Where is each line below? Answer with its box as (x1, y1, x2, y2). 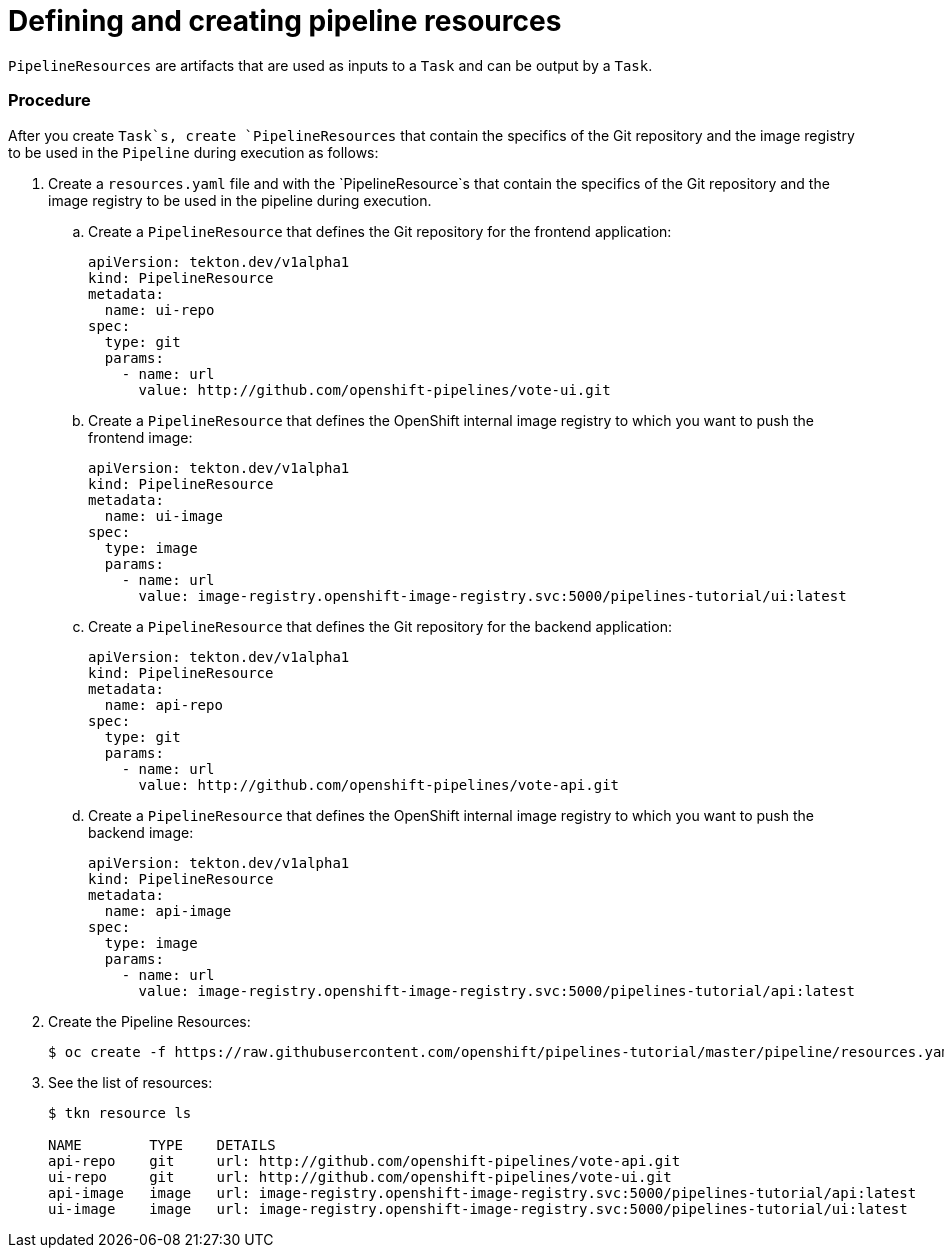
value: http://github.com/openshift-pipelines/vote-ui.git (138, 381, 611, 398)
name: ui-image (104, 507, 223, 524)
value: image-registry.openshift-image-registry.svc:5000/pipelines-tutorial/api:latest (138, 982, 856, 999)
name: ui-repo (104, 301, 215, 318)
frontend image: (88, 428, 193, 446)
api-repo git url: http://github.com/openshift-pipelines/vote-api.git (48, 1152, 681, 1169)
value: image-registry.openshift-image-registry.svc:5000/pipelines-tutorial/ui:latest (138, 587, 847, 604)
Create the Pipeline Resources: (48, 1012, 251, 1030)
